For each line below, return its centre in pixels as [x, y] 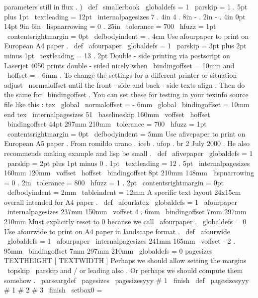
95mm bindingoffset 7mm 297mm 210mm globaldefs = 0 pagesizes [108, 250]
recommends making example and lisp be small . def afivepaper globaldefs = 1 [129, 153]
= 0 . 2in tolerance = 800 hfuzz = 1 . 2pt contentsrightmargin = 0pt [114, 182]
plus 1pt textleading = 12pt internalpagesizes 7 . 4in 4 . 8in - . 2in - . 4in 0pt [125, 16]
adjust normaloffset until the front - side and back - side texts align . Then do [125, 84]
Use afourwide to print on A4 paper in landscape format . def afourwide [117, 231]
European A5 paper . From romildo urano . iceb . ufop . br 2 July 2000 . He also [127, 143]
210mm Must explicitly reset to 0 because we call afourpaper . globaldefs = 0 [125, 222]
